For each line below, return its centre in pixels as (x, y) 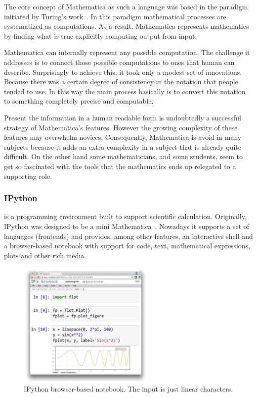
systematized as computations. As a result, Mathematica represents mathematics (127, 26)
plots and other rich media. (45, 255)
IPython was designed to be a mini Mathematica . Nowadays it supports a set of (127, 226)
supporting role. (28, 176)
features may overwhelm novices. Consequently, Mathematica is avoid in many (123, 137)
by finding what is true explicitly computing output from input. (101, 35)
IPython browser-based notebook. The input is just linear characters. (128, 388)
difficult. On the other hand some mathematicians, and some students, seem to (124, 156)
